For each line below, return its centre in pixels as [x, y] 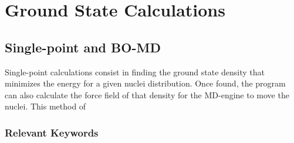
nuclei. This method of [45, 106]
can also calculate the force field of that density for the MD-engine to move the [147, 94]
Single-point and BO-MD [83, 47]
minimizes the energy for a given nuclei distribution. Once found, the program [145, 83]
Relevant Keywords [52, 132]
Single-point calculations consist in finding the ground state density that [135, 71]
